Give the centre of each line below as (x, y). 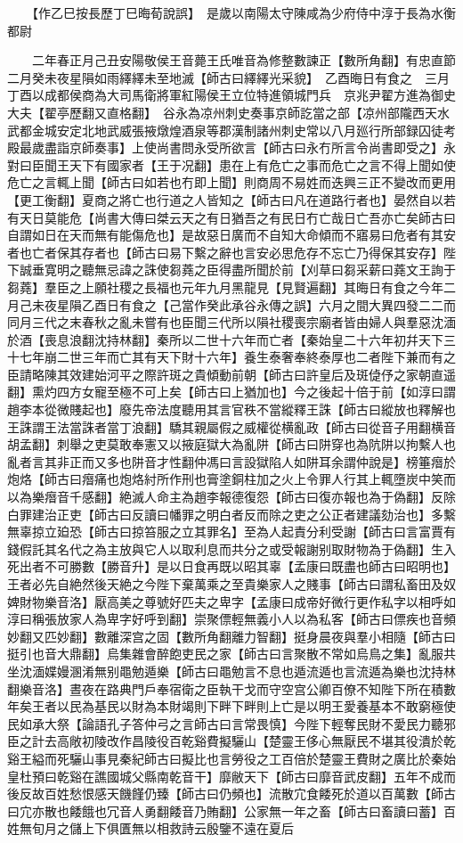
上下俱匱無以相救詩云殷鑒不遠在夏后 (187, 828)
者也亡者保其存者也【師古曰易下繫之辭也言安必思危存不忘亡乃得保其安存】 (225, 252)
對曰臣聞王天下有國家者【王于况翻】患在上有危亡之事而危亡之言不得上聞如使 (231, 164)
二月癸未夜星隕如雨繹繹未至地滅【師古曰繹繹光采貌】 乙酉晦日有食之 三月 (228, 77)
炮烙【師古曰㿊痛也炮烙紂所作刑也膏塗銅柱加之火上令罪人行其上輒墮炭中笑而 (231, 479)
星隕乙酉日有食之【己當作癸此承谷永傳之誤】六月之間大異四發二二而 (256, 304)
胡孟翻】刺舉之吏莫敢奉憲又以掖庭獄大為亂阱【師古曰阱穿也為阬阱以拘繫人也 (231, 444)
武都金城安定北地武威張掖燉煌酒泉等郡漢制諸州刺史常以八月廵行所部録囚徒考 (231, 130)
